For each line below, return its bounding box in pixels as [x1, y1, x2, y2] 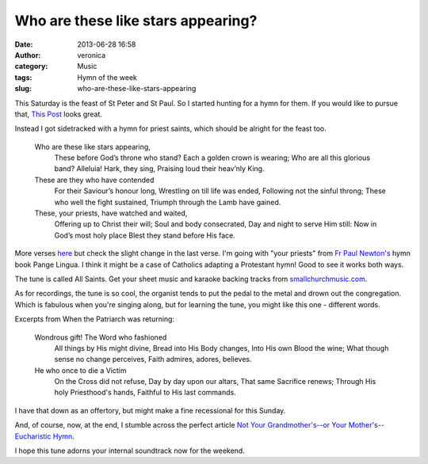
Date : [14, 40, 33, 49]
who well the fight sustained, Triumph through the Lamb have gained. [54, 197, 281, 207]
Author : [14, 50, 41, 59]
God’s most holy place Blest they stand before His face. [54, 230, 235, 240]
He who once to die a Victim [34, 365, 127, 375]
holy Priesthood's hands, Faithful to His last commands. [54, 388, 237, 397]
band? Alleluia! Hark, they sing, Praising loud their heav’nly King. [54, 164, 265, 173]
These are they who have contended [34, 175, 155, 184]
